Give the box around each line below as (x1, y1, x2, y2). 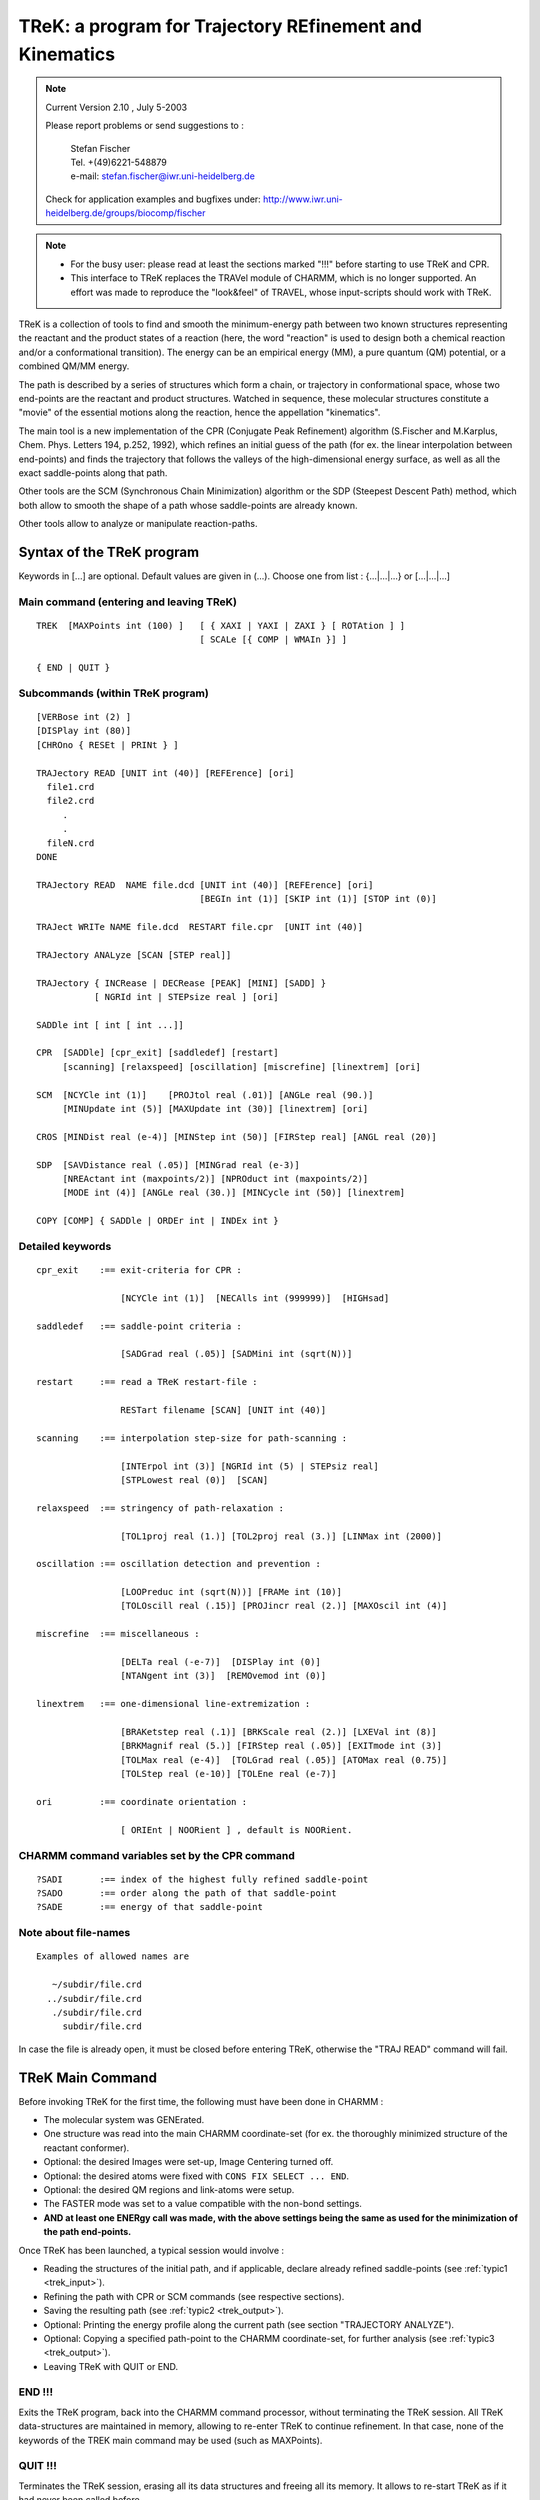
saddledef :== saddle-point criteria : (36, 1320, 242, 1332)
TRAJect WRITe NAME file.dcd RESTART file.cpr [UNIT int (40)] (36, 921, 364, 932)
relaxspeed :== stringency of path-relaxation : (36, 1502, 285, 1514)
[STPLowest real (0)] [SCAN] (120, 1474, 269, 1485)
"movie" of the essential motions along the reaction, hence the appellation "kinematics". (18, 406, 381, 419)
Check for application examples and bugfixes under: (45, 193, 262, 205)
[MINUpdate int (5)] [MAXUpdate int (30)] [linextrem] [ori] (62, 1103, 369, 1115)
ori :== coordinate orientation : (36, 1796, 248, 1807)
